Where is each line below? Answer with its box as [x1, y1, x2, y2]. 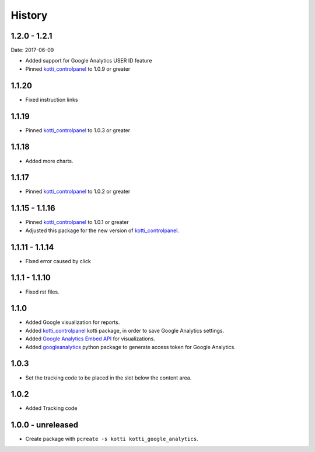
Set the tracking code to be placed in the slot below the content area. [25, 374, 192, 381]
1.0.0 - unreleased [10, 420, 79, 430]
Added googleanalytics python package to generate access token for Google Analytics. [25, 343, 236, 350]
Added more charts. [25, 157, 73, 164]
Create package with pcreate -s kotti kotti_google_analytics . [25, 436, 198, 443]
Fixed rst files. [25, 288, 60, 295]
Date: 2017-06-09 [10, 47, 54, 54]
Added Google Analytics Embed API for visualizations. [25, 335, 156, 342]
